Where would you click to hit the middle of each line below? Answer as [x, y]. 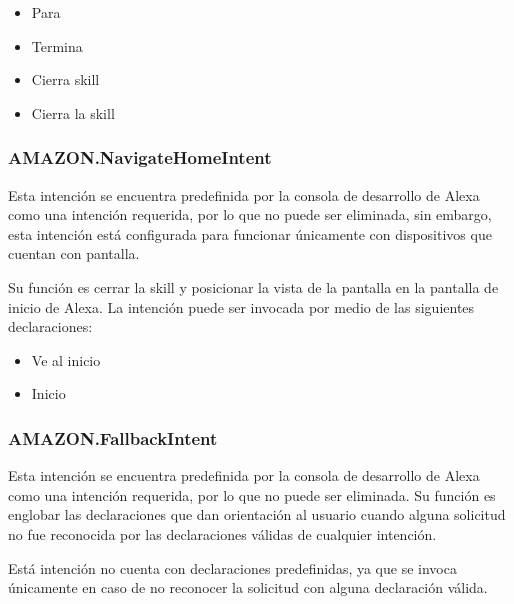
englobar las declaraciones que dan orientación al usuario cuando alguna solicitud [257, 514]
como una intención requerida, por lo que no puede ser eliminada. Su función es [252, 494]
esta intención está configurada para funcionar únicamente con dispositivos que [250, 233]
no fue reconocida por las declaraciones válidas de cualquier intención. [222, 533]
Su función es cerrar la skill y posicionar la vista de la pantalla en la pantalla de [253, 286]
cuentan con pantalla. [74, 253]
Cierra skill [65, 79]
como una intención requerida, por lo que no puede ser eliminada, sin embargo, [250, 214]
